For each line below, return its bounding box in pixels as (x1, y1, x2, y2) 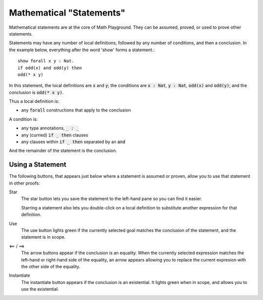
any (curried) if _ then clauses (21, 132, 89, 138)
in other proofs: (9, 180, 40, 186)
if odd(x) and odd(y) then (18, 65, 82, 71)
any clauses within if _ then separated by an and (21, 139, 126, 145)
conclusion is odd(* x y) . (9, 89, 64, 95)
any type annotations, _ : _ (21, 125, 79, 131)
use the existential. (21, 286, 59, 292)
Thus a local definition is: (9, 98, 59, 104)
